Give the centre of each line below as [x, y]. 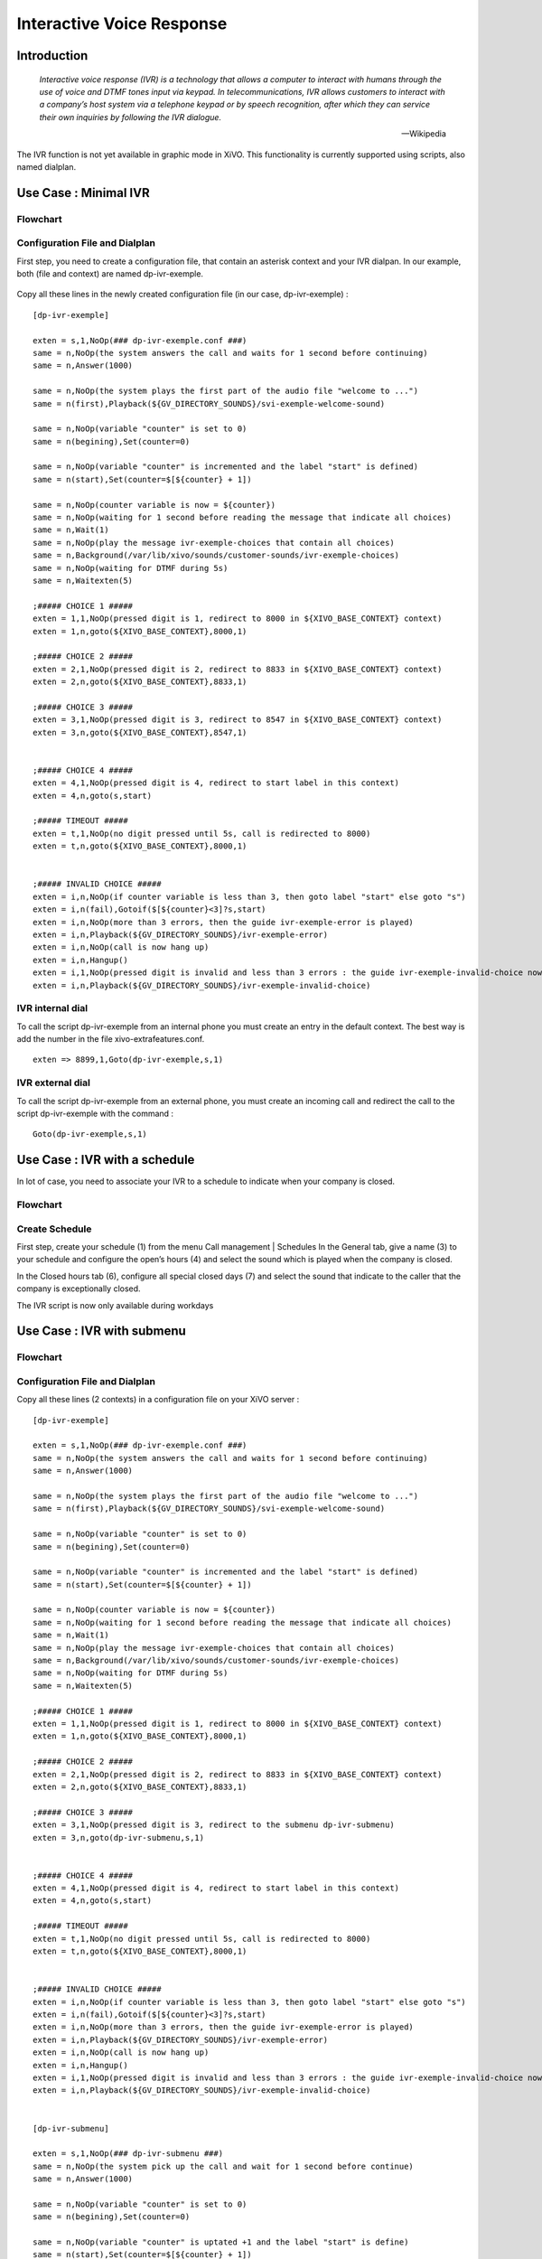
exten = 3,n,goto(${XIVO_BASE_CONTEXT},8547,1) [140, 732]
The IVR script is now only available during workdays [115, 1305]
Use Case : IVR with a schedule [106, 1160]
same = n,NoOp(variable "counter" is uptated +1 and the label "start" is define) [221, 2242]
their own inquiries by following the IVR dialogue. [130, 117]
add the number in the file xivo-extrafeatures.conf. [111, 1039]
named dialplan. [47, 166]
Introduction [52, 56]
